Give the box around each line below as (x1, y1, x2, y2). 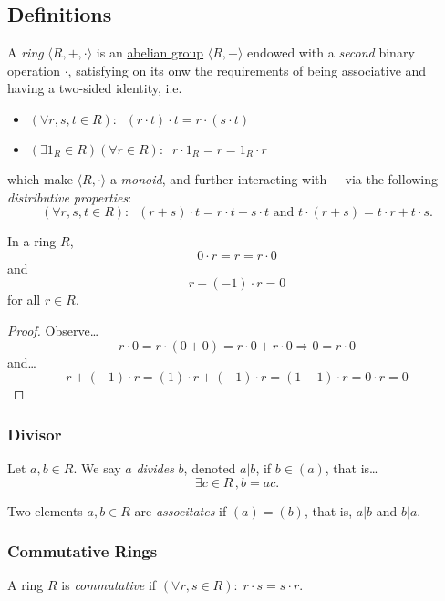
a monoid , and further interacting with (109, 169, 327, 188)
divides (136, 458, 174, 477)
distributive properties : (7, 187, 132, 206)
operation (7, 60, 61, 79)
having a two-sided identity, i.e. (7, 78, 182, 98)
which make (7, 169, 73, 188)
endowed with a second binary (247, 43, 415, 62)
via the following (345, 169, 439, 188)
